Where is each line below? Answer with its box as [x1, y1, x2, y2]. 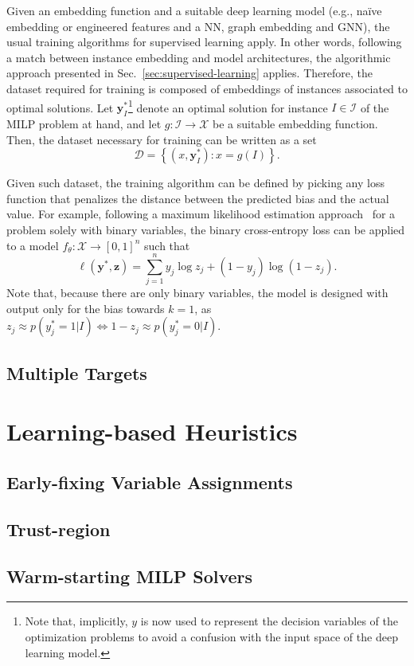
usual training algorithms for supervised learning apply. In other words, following [6, 33, 402, 50]
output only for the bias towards [6, 300, 165, 316]
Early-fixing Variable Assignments [6, 470, 293, 495]
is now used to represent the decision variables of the [140, 613, 398, 629]
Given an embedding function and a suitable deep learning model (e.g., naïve [6, 2, 382, 18]
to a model [6, 237, 59, 253]
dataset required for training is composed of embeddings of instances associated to [6, 80, 408, 96]
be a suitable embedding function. [212, 116, 378, 132]
